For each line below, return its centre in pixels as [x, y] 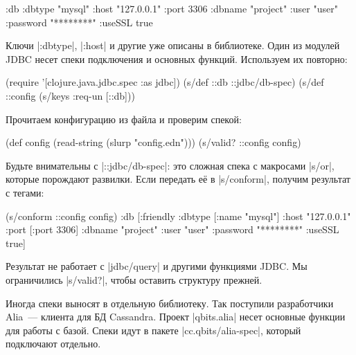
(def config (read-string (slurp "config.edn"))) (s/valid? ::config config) [153, 142]
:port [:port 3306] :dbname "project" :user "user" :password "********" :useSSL [172, 229]
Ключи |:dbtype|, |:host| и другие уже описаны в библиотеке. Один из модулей [173, 45]
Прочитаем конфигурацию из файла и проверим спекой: [124, 119]
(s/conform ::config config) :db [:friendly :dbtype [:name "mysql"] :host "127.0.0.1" [178, 216]
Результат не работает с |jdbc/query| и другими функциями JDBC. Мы [157, 266]
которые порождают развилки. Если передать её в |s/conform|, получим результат [178, 179]
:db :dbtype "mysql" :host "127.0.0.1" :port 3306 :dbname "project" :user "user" [172, 8]
